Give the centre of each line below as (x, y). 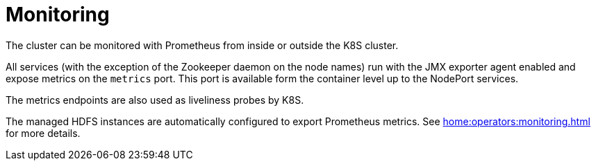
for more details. (43, 133)
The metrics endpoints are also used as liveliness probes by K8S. (155, 100)
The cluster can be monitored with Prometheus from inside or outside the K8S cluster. (202, 45)
